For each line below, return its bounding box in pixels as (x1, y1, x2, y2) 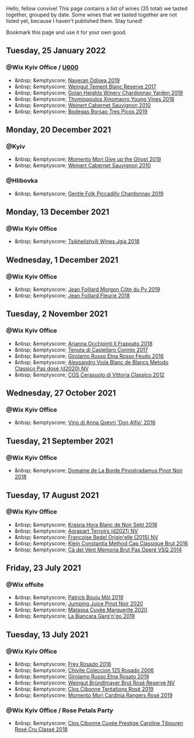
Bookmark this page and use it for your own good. (6, 29, 127, 36)
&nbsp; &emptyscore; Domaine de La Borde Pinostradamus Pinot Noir (14, 467, 183, 474)
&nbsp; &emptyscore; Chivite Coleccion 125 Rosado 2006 (14, 667, 154, 674)
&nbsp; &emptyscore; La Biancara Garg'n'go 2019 (14, 612, 136, 619)
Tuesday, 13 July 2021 (6, 629, 89, 639)
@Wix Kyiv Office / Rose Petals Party (6, 706, 114, 715)
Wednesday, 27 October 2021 (6, 388, 116, 398)
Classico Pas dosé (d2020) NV (14, 365, 89, 372)
